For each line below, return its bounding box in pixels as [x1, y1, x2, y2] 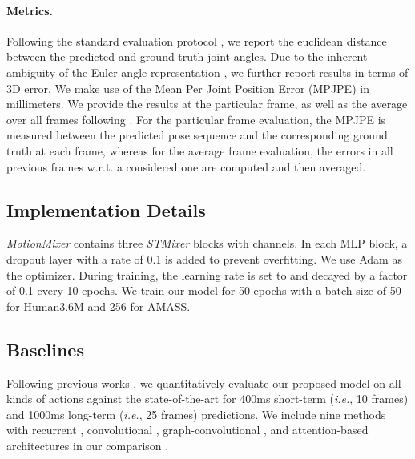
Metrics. [6, 2, 54, 18]
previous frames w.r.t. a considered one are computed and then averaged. [6, 158, 366, 175]
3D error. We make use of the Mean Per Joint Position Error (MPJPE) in [6, 79, 369, 96]
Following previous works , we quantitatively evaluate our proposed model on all [6, 374, 401, 391]
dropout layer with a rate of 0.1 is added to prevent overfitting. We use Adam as [6, 250, 402, 267]
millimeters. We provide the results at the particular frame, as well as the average [6, 95, 408, 112]
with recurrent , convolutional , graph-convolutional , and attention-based [6, 421, 369, 438]
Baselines [6, 336, 84, 361]
